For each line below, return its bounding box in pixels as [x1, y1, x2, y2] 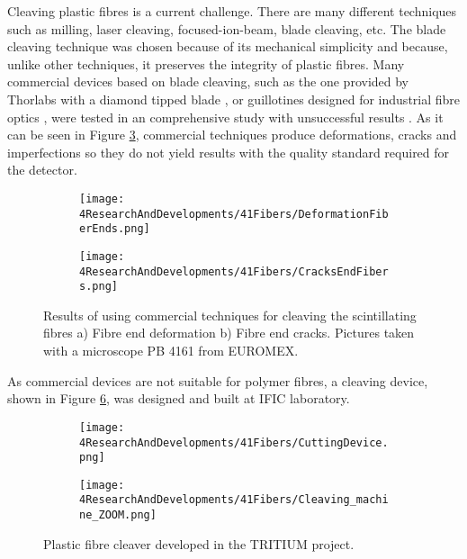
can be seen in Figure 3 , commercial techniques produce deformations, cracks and [7, 125, 457, 144]
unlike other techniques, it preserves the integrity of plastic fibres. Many [7, 54, 405, 73]
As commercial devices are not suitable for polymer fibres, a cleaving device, [7, 371, 428, 390]
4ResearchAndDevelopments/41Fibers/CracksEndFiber [79, 265, 389, 278]
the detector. [7, 160, 77, 179]
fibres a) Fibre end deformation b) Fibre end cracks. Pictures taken [43, 323, 415, 342]
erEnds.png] [79, 222, 150, 236]
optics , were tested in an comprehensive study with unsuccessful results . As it [7, 107, 444, 126]
